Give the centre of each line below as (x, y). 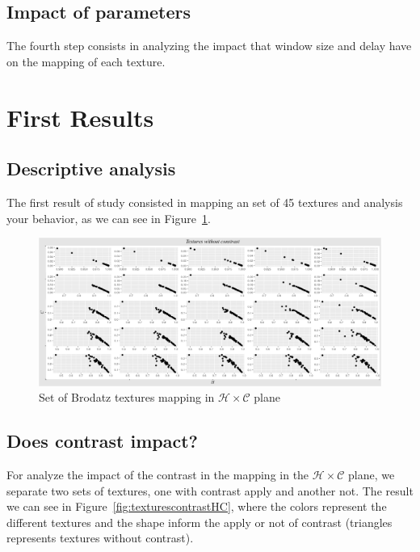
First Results (80, 117)
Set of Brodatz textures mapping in (127, 397)
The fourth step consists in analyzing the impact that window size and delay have (209, 46)
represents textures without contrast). (100, 538)
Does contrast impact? (103, 441)
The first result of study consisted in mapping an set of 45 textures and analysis (205, 202)
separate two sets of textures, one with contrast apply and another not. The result (210, 490)
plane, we (372, 474)
